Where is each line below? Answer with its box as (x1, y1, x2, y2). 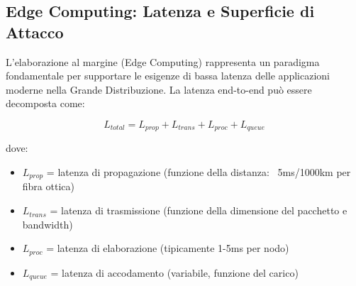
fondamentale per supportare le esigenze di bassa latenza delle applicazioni (6, 68, 330, 83)
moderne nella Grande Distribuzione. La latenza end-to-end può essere (6, 82, 312, 97)
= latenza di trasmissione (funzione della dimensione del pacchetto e (50, 203, 347, 218)
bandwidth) (22, 216, 73, 231)
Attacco (6, 21, 64, 43)
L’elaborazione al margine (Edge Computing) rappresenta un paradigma (6, 54, 320, 69)
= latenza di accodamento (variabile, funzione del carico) (50, 265, 299, 280)
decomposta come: (6, 96, 85, 111)
